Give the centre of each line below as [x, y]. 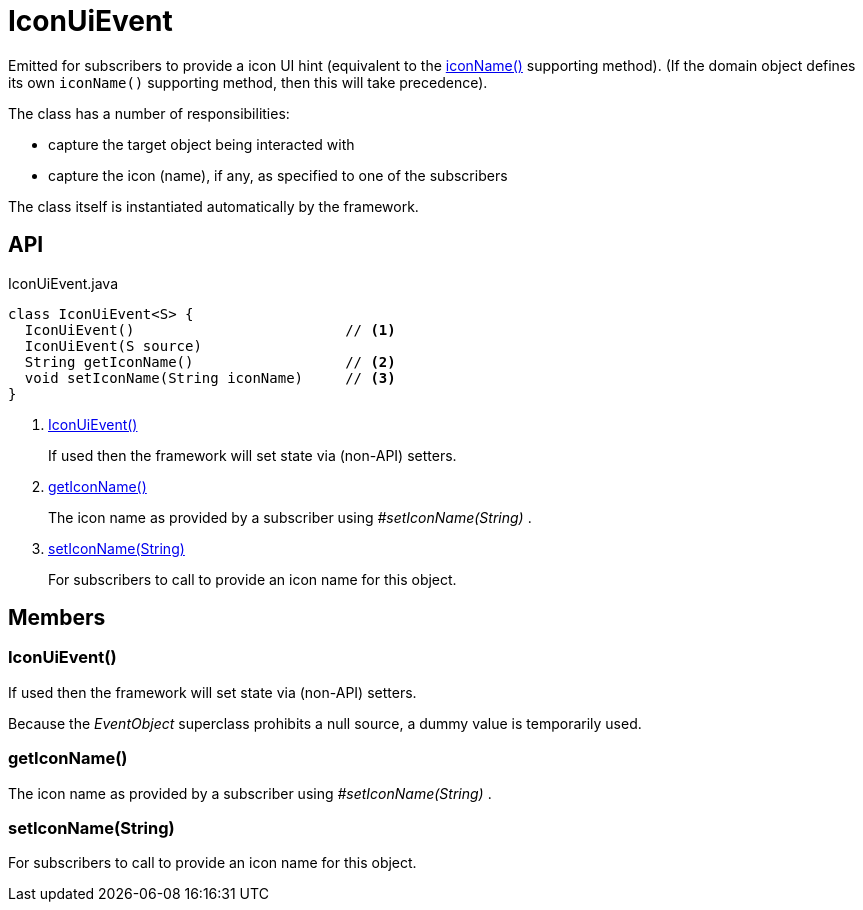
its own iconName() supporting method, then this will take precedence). [248, 82]
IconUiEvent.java [63, 283]
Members [57, 618]
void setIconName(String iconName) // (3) [210, 377]
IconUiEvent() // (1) [210, 329]
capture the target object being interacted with [201, 144]
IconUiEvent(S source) [113, 345]
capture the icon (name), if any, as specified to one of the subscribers [278, 175]
